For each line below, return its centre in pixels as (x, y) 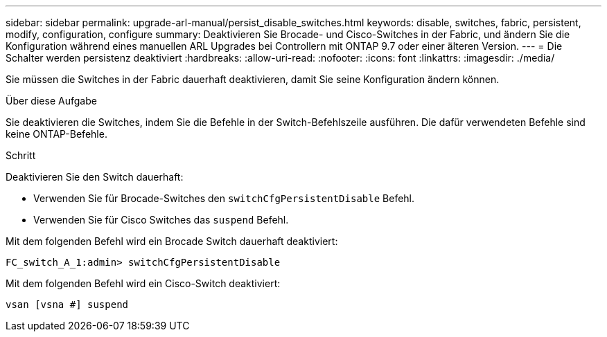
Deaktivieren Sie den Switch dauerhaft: (95, 177)
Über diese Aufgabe (51, 101)
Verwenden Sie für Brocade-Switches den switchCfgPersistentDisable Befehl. (224, 198)
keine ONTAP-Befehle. (56, 134)
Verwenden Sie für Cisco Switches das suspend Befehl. (161, 220)
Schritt (21, 155)
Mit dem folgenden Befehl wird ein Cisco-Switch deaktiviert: (143, 283)
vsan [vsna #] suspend (67, 304)
